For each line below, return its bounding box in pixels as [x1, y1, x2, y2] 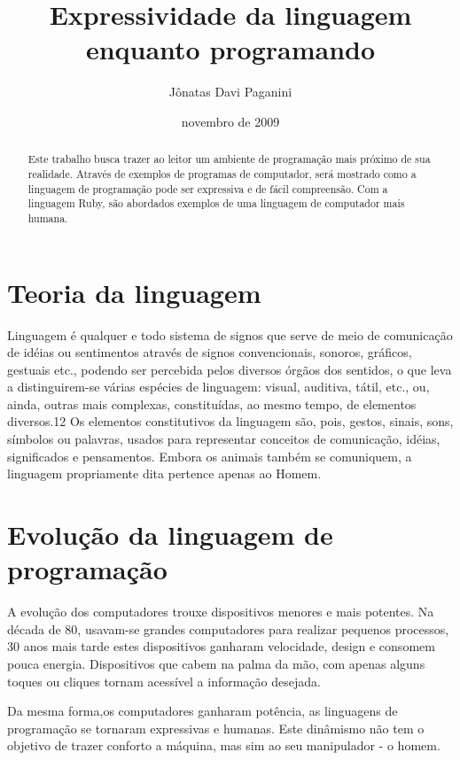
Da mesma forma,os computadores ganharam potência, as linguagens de [7, 702, 398, 720]
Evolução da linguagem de [7, 516, 333, 553]
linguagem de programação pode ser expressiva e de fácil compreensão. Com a [27, 181, 388, 196]
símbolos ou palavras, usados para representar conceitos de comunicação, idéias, [7, 430, 441, 448]
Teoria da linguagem [7, 274, 261, 310]
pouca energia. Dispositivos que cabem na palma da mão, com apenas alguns [7, 654, 425, 672]
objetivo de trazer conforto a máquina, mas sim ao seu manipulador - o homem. [7, 736, 441, 755]
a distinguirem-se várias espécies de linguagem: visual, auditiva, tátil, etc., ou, [7, 377, 430, 396]
